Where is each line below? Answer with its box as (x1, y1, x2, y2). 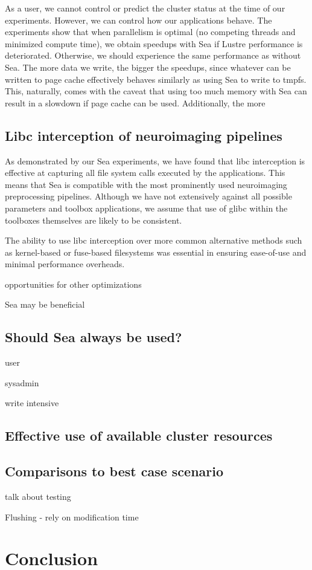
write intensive (5, 397, 59, 409)
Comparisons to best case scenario (5, 462, 224, 481)
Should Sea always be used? (5, 328, 182, 346)
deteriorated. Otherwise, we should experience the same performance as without (5, 49, 301, 62)
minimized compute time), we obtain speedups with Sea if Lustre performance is (5, 37, 303, 50)
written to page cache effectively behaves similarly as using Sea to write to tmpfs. (5, 73, 307, 85)
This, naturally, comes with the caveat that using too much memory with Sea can (5, 85, 307, 97)
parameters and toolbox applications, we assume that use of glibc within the (5, 201, 288, 214)
